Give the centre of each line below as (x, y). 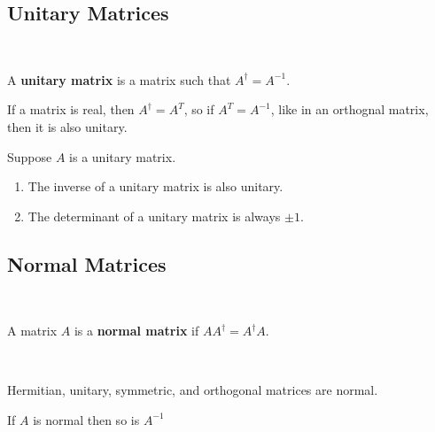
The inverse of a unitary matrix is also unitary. (155, 186)
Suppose (30, 156)
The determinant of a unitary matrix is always (154, 216)
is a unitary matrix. (123, 156)
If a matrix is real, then (71, 109)
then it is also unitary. (67, 126)
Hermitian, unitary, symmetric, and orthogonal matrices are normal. (193, 390)
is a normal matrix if (136, 331)
